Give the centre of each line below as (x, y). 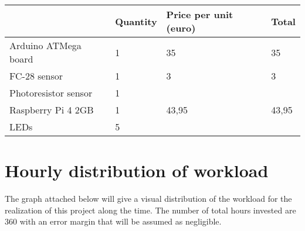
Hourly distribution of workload (137, 170)
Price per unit (200, 14)
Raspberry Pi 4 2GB (52, 110)
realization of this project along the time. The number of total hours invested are (150, 210)
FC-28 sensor (36, 76)
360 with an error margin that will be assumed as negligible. (113, 221)
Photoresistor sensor (51, 93)
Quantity (136, 21)
